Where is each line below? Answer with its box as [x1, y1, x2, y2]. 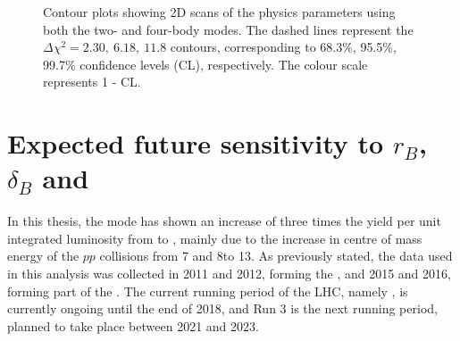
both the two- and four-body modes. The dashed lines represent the [43, 20, 414, 38]
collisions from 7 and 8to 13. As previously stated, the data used [99, 246, 453, 265]
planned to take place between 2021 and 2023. [7, 316, 259, 335]
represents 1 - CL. [43, 72, 141, 91]
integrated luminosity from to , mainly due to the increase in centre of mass [7, 229, 422, 247]
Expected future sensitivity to [7, 125, 384, 162]
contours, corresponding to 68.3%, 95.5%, [170, 37, 397, 56]
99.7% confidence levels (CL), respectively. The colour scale [43, 54, 368, 73]
